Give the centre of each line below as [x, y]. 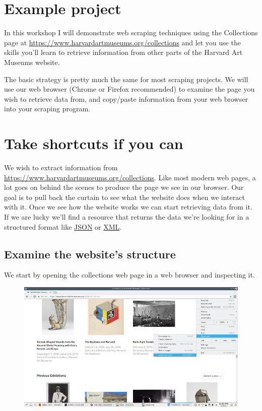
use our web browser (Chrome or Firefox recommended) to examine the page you [129, 89]
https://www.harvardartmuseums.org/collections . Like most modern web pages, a [130, 177]
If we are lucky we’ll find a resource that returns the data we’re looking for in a [127, 216]
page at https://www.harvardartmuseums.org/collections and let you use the [122, 42]
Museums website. [32, 62]
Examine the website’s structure [90, 254]
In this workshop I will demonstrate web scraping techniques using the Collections [131, 32]
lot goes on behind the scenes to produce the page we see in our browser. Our [124, 187]
